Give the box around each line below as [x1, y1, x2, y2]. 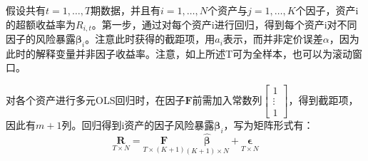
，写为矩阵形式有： [223, 118, 314, 133]
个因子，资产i [295, 3, 359, 17]
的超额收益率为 [6, 16, 76, 31]
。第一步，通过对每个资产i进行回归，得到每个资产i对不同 [91, 16, 357, 31]
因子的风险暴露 [6, 31, 76, 46]
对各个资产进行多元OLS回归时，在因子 [6, 93, 185, 108]
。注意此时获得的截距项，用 [85, 31, 215, 46]
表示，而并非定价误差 [223, 31, 323, 46]
